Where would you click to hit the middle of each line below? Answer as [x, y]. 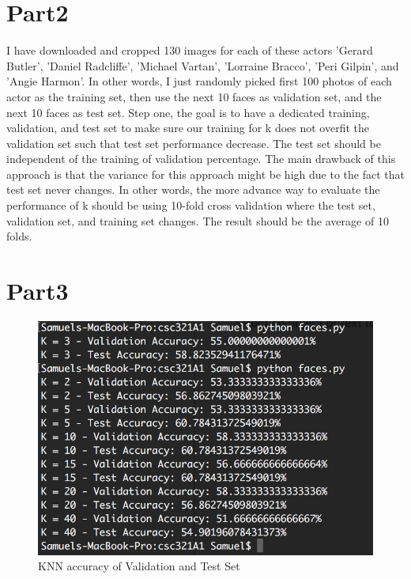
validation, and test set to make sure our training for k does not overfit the [188, 128]
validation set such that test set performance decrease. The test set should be [194, 143]
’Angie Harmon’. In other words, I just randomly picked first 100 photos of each [199, 81]
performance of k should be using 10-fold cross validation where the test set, [191, 205]
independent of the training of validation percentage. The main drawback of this [201, 159]
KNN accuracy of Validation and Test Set [139, 566]
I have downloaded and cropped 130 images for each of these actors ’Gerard [190, 50]
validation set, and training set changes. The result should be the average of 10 [198, 220]
